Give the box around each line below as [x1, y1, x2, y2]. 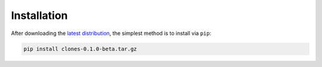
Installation [11, 9, 68, 22]
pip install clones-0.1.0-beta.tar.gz [23, 45, 137, 52]
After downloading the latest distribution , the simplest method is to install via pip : [11, 30, 212, 37]
